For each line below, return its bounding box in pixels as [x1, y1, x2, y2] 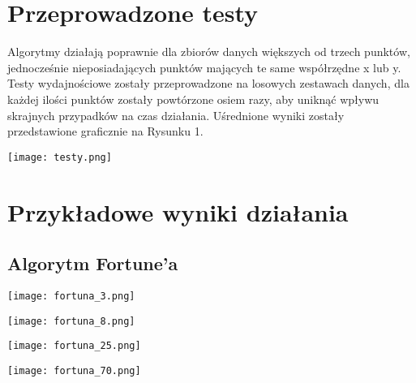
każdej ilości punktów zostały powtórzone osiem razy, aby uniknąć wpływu [7, 90, 380, 107]
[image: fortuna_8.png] [7, 315, 135, 327]
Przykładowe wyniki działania [7, 195, 349, 228]
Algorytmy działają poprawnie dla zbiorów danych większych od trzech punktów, [7, 43, 410, 60]
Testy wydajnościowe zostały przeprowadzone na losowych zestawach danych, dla [7, 75, 410, 92]
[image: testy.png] [7, 151, 112, 163]
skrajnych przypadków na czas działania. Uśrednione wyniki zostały [7, 106, 345, 123]
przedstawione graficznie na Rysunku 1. [7, 123, 204, 140]
